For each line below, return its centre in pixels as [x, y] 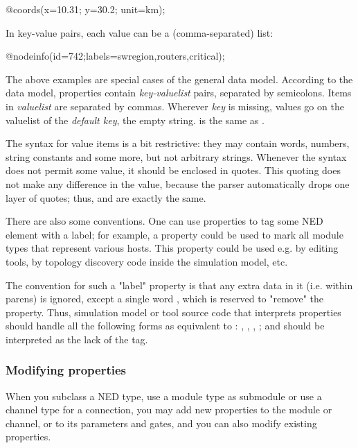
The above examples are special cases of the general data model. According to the [179, 79]
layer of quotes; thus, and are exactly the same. [106, 197]
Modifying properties [66, 370]
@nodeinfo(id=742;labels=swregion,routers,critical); [115, 56]
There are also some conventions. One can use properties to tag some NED [164, 221]
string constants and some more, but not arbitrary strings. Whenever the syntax [176, 156]
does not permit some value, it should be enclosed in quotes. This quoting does [173, 170]
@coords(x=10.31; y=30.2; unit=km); [86, 9]
